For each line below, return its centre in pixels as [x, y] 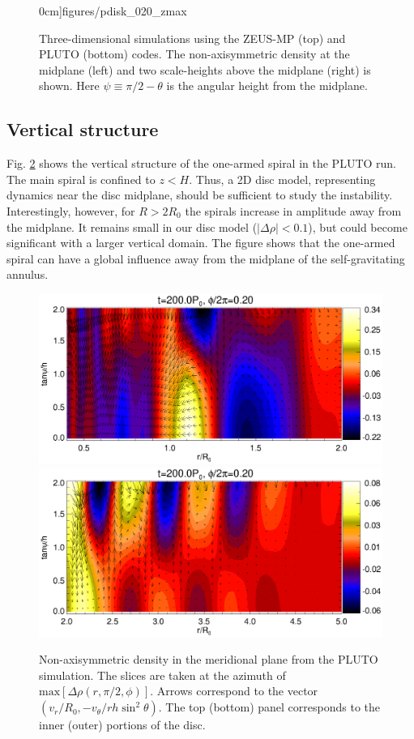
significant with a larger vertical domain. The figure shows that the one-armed [201, 243]
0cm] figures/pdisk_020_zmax [113, 11]
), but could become [358, 226]
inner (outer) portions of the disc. [122, 725]
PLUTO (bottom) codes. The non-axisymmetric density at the [194, 54]
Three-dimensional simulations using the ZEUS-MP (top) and [192, 38]
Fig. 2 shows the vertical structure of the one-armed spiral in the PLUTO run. [202, 163]
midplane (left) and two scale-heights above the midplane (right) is [205, 69]
